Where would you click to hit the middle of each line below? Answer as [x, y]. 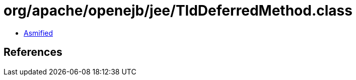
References [33, 52]
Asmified [39, 33]
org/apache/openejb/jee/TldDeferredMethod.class [178, 11]
